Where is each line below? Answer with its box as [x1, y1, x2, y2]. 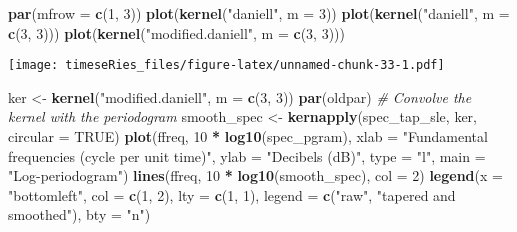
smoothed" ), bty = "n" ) [8, 204, 151, 225]
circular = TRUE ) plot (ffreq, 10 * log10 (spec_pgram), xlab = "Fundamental [8, 126, 488, 147]
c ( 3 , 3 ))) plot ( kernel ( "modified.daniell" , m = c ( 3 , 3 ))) [8, 22, 345, 43]
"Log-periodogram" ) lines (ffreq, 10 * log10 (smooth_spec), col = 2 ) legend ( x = [8, 165, 503, 186]
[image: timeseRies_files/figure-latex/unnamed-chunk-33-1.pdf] [8, 58, 445, 73]
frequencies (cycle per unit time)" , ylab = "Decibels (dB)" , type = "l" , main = [8, 145, 486, 166]
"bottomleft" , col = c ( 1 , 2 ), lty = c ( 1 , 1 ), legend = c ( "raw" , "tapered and [8, 184, 456, 205]
